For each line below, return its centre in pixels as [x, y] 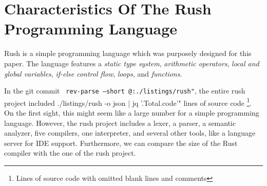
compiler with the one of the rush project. [70, 153]
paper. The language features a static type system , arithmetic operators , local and [132, 63]
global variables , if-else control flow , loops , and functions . [93, 73]
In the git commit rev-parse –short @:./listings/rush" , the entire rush [125, 91]
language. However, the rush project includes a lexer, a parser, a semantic [120, 123]
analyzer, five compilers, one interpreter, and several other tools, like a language [130, 133]
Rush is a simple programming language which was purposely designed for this [128, 53]
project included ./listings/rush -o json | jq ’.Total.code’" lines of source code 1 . [128, 102]
